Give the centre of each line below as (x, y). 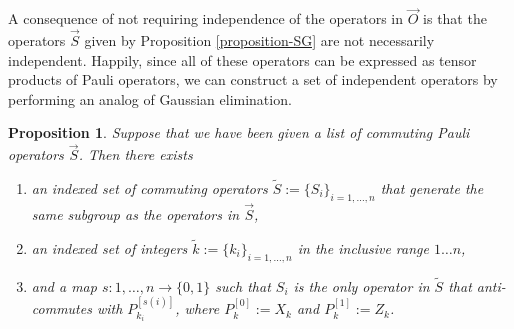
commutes (61, 308)
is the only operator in (361, 285)
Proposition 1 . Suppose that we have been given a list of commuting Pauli (239, 132)
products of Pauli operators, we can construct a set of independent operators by (253, 79)
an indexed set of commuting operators (149, 188)
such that (243, 285)
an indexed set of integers (109, 247)
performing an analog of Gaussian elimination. (150, 98)
